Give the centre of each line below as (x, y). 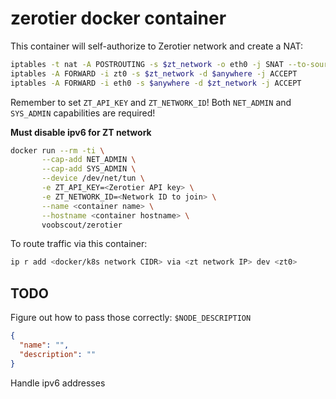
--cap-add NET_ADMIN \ (89, 160)
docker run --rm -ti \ (57, 150)
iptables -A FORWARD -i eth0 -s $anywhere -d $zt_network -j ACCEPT (156, 83)
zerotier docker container (118, 18)
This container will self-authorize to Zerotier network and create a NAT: (156, 46)
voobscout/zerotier (82, 225)
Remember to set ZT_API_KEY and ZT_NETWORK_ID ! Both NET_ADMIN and (151, 102)
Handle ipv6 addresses (58, 383)
